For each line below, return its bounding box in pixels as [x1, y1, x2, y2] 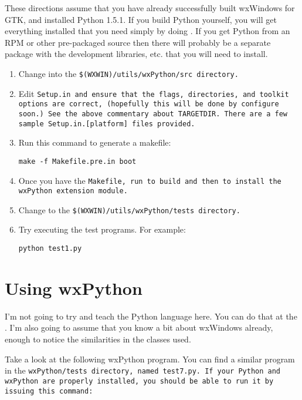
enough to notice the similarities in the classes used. [5, 333, 191, 345]
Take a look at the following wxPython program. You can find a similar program [5, 352, 295, 365]
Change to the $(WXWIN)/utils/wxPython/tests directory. [18, 203, 240, 216]
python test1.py [18, 244, 82, 253]
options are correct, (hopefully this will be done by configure [18, 100, 279, 109]
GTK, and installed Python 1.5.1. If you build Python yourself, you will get [5, 13, 277, 25]
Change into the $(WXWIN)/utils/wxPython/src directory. [18, 67, 239, 79]
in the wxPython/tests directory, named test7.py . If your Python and [5, 364, 281, 377]
